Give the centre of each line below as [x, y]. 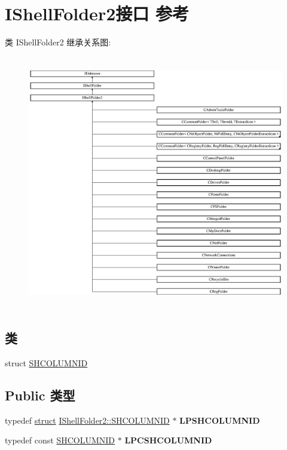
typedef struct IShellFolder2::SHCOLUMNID [87, 420]
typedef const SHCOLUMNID [60, 440]
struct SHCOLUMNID [46, 362]
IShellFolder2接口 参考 [97, 13]
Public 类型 [40, 395]
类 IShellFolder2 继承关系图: [58, 42]
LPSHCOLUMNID [220, 420]
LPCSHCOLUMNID [168, 440]
